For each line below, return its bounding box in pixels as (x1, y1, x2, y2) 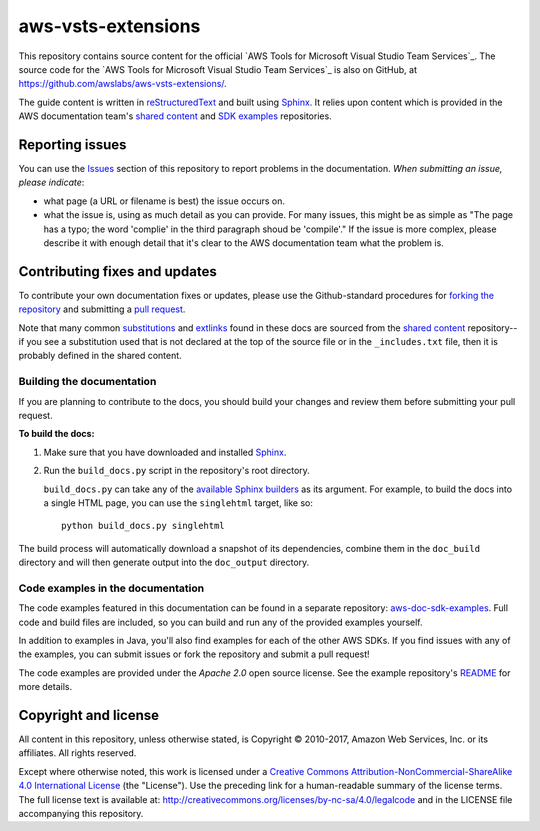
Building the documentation (18, 375, 157, 389)
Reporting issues (18, 136, 127, 153)
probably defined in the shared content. (18, 350, 182, 362)
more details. (18, 681, 73, 693)
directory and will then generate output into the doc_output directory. (18, 556, 310, 569)
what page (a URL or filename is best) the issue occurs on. (43, 195, 285, 207)
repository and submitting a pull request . (18, 303, 186, 315)
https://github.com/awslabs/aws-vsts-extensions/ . (18, 78, 227, 90)
